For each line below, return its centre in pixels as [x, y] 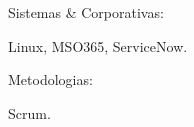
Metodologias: [50, 79]
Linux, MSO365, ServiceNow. [98, 45]
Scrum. [29, 112]
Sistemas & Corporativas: [86, 12]
